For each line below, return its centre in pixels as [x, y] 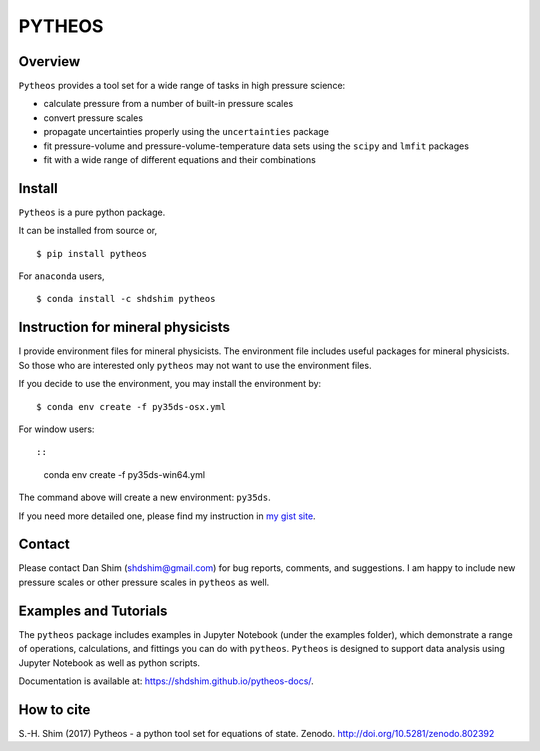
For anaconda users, [61, 276]
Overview [49, 61]
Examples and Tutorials [93, 610]
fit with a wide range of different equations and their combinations [180, 160]
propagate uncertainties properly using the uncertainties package [186, 132]
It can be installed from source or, [88, 231]
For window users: [56, 429]
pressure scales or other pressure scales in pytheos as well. [144, 582]
